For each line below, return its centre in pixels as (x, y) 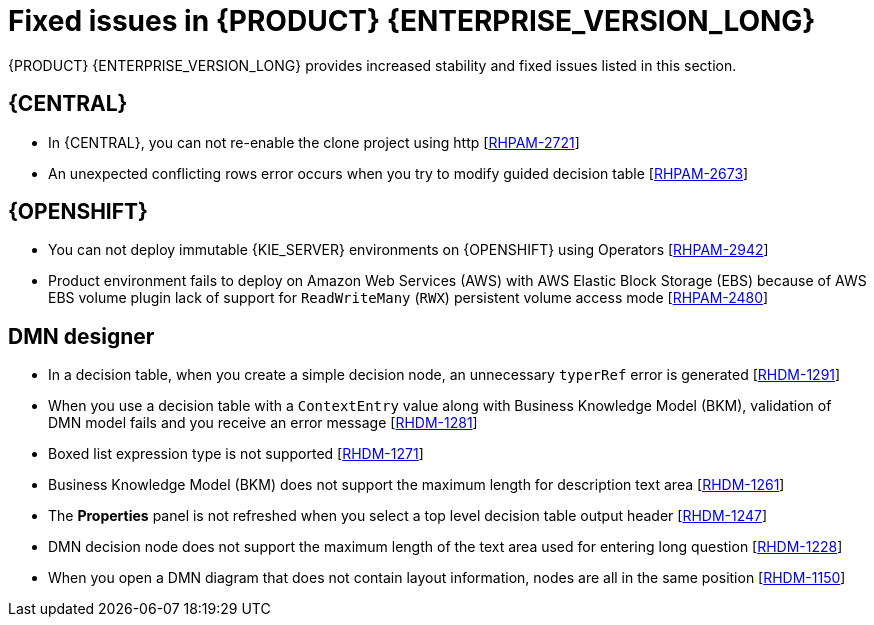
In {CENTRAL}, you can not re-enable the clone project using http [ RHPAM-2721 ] (314, 142)
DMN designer (81, 336)
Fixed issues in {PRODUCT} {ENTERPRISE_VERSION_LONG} (412, 21)
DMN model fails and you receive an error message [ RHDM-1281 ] (263, 423)
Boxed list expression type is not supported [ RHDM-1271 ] (236, 454)
